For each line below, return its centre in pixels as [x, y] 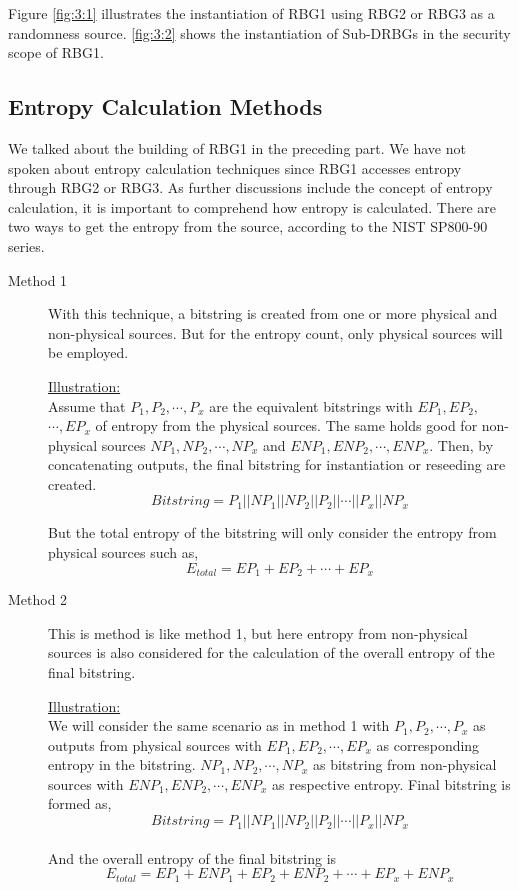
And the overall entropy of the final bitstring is [192, 857]
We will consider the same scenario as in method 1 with [219, 725]
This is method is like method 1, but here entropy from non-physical [258, 632]
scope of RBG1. [56, 52]
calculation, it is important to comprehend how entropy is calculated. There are [252, 206]
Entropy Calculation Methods [165, 106]
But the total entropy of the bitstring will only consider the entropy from [272, 532]
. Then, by [461, 444]
